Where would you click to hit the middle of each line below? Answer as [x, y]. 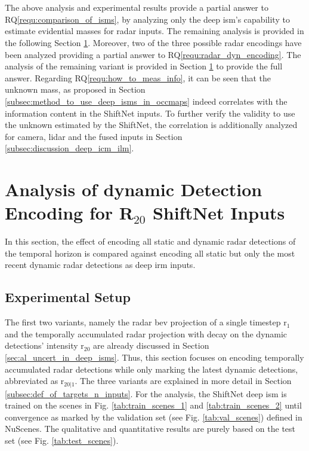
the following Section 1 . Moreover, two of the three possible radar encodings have [153, 42]
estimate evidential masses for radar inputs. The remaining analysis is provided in [154, 31]
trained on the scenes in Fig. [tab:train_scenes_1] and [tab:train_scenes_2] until [153, 405]
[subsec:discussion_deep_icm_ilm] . [69, 148]
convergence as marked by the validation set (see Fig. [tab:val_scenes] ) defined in [154, 417]
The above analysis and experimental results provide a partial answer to [137, 7]
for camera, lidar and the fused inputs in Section [94, 136]
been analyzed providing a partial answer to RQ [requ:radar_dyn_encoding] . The [153, 54]
